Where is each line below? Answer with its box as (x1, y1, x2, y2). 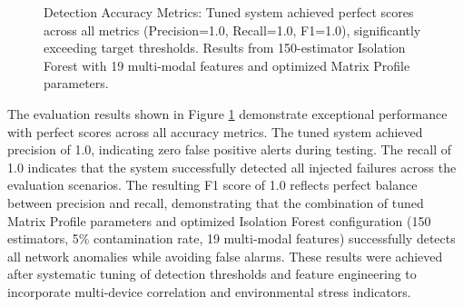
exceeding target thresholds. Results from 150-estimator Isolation (44, 38, 406, 57)
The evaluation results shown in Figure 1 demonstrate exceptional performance (7, 104, 448, 123)
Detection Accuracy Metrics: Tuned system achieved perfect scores (44, 3, 414, 21)
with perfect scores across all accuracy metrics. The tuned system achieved (7, 122, 423, 141)
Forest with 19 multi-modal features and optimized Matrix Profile (44, 55, 410, 74)
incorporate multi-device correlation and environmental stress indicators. (7, 282, 411, 301)
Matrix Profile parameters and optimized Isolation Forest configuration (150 (7, 211, 431, 230)
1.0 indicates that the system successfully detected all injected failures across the (7, 157, 457, 176)
